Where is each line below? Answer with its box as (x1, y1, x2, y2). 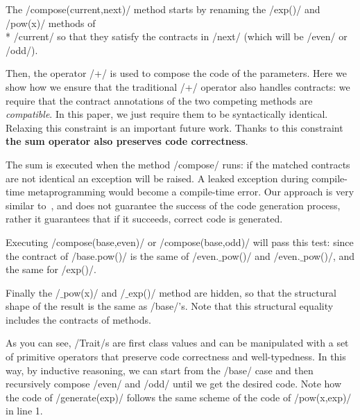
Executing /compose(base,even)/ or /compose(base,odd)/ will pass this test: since (6, 234, 354, 249)
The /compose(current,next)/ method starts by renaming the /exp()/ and (6, 2, 320, 16)
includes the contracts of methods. (6, 312, 151, 326)
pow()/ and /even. (221, 248, 300, 263)
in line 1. (6, 403, 43, 418)
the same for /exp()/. (6, 262, 96, 277)
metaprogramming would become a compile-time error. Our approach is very (27, 184, 354, 199)
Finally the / (6, 285, 60, 299)
